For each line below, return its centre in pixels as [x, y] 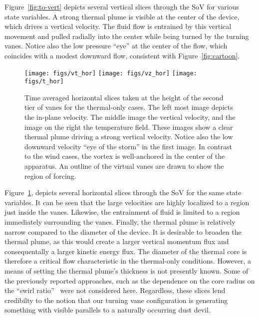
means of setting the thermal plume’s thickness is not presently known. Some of [127, 270]
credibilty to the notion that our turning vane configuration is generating [116, 300]
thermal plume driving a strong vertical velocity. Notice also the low [129, 137]
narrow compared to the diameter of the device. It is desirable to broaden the [123, 231]
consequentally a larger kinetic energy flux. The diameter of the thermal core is [126, 251]
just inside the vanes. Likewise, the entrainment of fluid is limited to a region [122, 212]
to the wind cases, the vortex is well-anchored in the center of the [125, 156]
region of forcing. [50, 175]
